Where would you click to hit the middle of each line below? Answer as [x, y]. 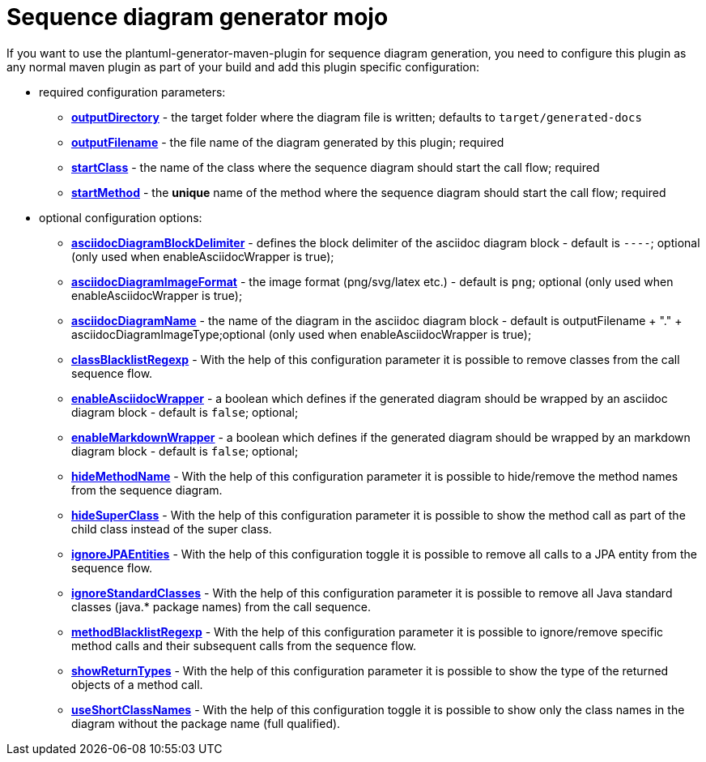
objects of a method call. [137, 684]
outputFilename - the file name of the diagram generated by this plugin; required [288, 142]
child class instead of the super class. [172, 529]
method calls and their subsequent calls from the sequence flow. [244, 645]
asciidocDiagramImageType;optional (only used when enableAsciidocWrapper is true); [302, 334]
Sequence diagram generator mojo [198, 17]
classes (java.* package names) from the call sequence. [221, 606]
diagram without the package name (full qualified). [206, 723]
